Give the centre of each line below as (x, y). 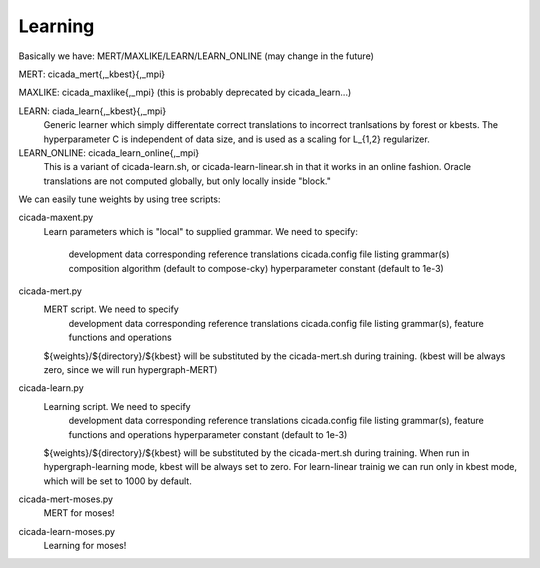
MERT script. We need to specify (111, 309)
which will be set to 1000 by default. (117, 481)
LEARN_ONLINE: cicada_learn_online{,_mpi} (109, 152)
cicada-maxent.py (56, 217)
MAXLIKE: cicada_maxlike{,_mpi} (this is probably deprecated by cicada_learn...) (185, 92)
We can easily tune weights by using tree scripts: (119, 199)
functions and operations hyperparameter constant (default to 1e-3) (208, 434)
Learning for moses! (85, 546)
